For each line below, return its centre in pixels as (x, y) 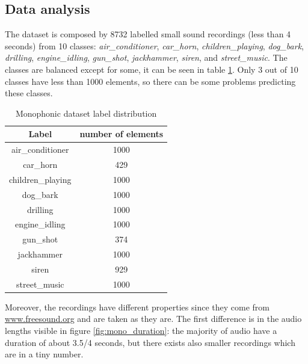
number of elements (122, 134)
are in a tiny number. (44, 354)
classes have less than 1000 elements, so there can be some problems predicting (150, 81)
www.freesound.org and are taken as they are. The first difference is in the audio (153, 319)
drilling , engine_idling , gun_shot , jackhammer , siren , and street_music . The (146, 57)
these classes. (29, 93)
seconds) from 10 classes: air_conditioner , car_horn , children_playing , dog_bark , (154, 45)
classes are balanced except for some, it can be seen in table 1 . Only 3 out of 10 (152, 69)
